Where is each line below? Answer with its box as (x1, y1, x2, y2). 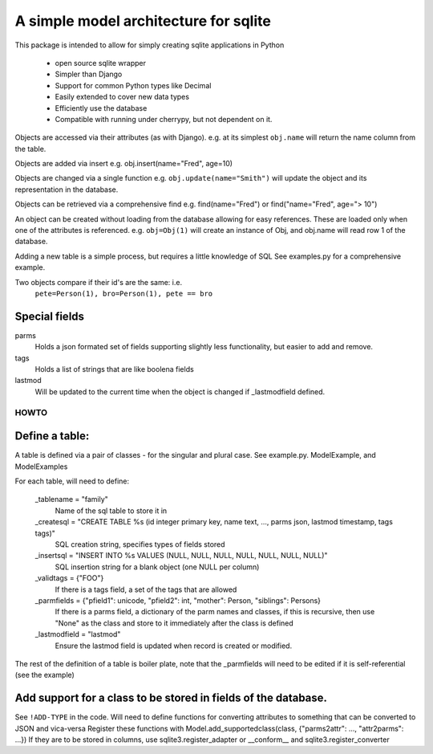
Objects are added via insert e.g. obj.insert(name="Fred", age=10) (14, 159, 233, 169)
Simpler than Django (55, 69, 123, 79)
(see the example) (14, 670, 75, 680)
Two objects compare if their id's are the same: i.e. (14, 277, 183, 287)
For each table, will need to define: (14, 476, 130, 486)
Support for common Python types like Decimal (55, 80, 212, 90)
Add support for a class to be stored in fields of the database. (14, 691, 328, 705)
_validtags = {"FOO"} (34, 573, 104, 583)
